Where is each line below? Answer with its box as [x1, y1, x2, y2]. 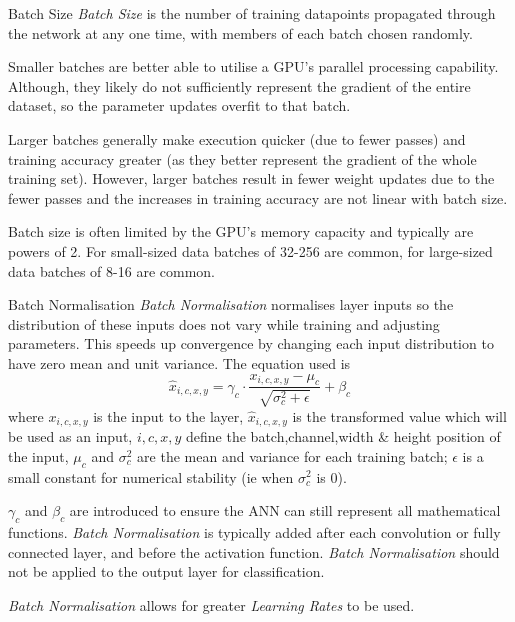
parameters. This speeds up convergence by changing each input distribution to [8, 333, 494, 354]
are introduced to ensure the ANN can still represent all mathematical [69, 500, 501, 521]
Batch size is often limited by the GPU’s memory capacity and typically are [8, 221, 474, 242]
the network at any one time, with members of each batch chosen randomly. [8, 22, 473, 43]
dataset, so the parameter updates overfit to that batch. [8, 95, 351, 116]
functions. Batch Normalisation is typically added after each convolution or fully [8, 521, 501, 542]
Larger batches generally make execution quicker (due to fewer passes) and [8, 128, 466, 149]
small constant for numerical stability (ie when [8, 466, 294, 487]
